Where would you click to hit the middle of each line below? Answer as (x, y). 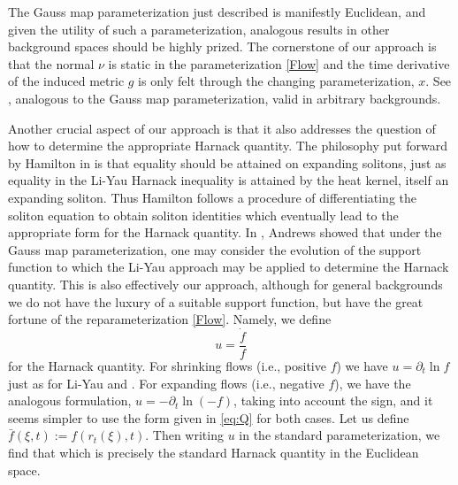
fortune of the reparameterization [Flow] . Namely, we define (170, 319)
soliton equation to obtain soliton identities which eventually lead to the (203, 215)
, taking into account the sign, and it (333, 400)
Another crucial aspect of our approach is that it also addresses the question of (222, 128)
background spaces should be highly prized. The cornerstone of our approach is (222, 46)
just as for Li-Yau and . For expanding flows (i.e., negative (166, 383)
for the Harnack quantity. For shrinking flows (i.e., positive (167, 365)
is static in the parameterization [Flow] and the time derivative (279, 63)
